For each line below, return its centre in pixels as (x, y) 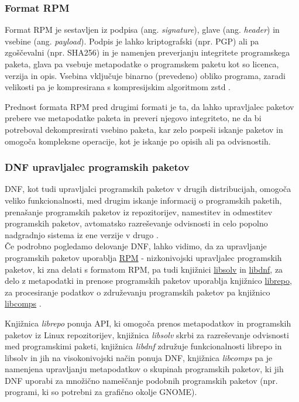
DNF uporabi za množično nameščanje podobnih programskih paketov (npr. (141, 380)
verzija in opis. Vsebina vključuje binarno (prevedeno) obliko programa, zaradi (145, 75)
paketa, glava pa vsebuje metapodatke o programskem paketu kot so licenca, (142, 64)
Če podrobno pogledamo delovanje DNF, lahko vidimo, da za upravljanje (136, 246)
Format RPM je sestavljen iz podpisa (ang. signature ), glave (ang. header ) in (142, 30)
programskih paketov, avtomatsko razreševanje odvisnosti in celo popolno (136, 223)
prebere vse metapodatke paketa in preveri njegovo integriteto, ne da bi (133, 118)
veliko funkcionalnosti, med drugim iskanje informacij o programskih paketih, (143, 200)
